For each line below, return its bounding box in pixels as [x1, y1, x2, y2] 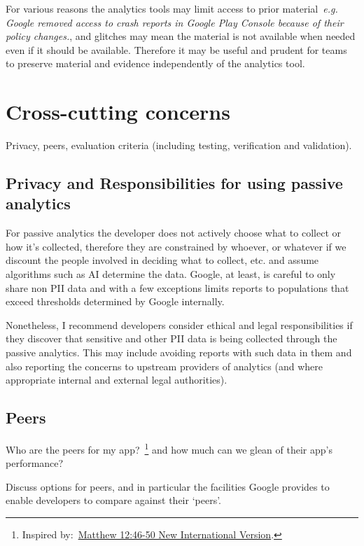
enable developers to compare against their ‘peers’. [6, 493, 221, 507]
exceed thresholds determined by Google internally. [6, 294, 225, 309]
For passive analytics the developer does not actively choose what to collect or [6, 225, 341, 240]
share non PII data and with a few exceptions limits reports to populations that [6, 280, 349, 295]
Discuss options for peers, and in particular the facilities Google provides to [6, 479, 330, 493]
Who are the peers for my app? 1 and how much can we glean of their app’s [6, 440, 332, 456]
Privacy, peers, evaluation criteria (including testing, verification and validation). [6, 138, 352, 153]
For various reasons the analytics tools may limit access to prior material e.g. [6, 1, 338, 15]
